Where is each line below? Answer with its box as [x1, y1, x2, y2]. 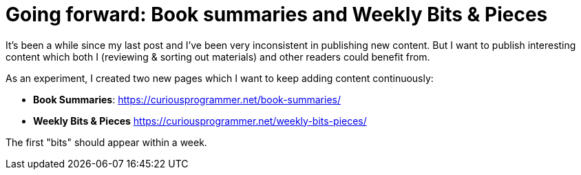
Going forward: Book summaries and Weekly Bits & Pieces [6, 3, 548, 26]
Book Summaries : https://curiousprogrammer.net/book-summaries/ [33, 93, 341, 105]
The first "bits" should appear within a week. [6, 136, 207, 148]
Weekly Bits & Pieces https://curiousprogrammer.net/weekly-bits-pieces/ [33, 114, 367, 127]
